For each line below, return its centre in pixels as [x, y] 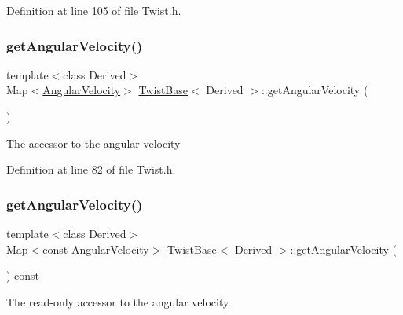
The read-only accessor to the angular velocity [118, 301]
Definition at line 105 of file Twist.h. [94, 10]
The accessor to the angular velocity [93, 143]
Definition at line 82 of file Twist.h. [91, 169]
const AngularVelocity [96, 249]
